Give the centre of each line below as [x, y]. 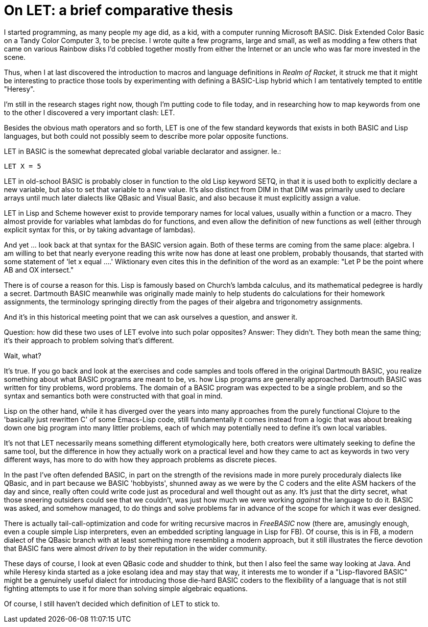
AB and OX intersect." [39, 270]
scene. [15, 57]
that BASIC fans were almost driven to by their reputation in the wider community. [135, 548]
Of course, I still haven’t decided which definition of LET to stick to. [112, 603]
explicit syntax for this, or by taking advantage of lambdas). [100, 229]
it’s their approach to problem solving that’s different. [89, 340]
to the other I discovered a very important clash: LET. [90, 112]
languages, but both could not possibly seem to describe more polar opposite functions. [146, 136]
